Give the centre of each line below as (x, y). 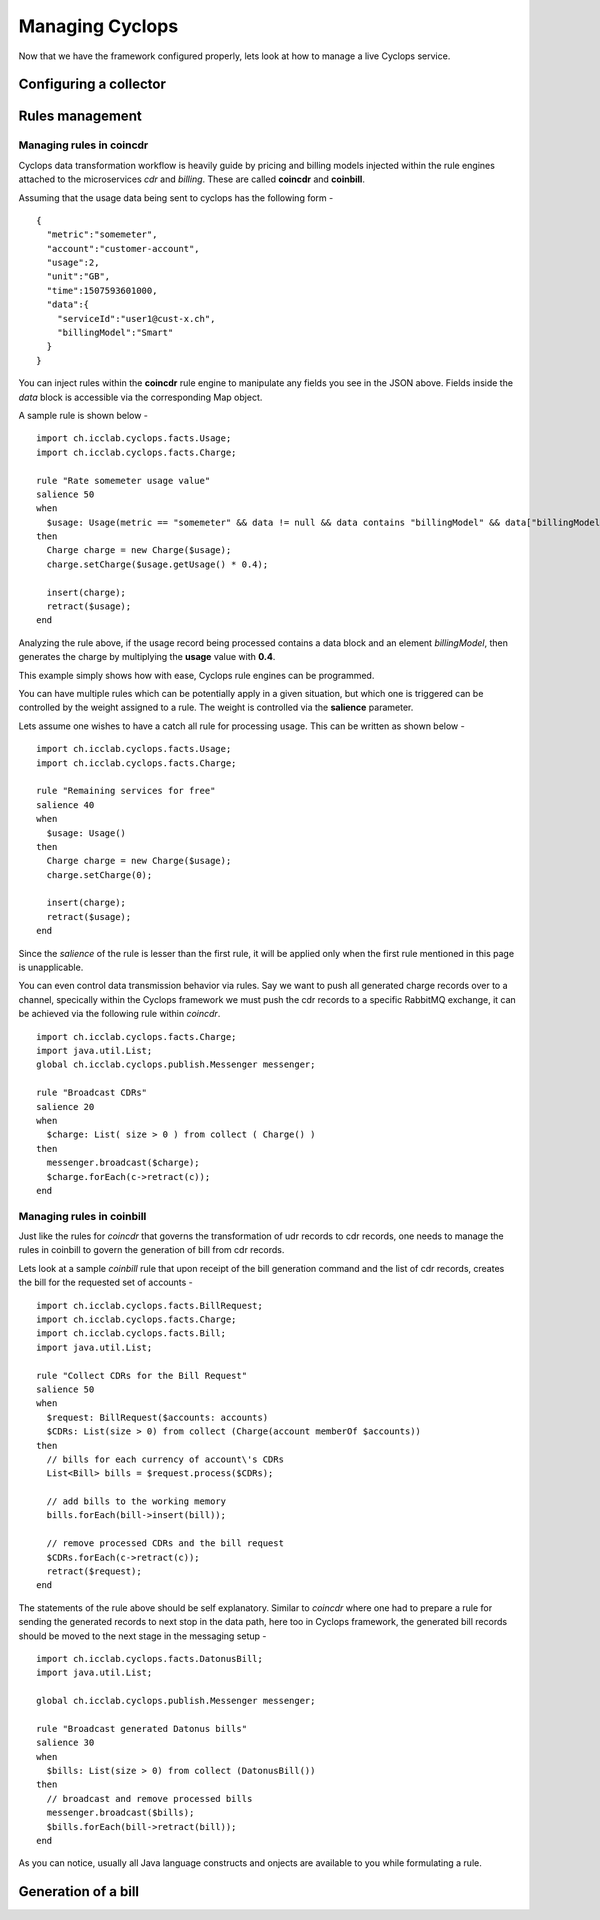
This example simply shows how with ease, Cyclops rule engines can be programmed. (196, 675)
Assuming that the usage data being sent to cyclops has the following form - (176, 197)
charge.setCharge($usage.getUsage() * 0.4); (157, 564)
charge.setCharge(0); (99, 874)
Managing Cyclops (98, 26)
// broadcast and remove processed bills (149, 1798)
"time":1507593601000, (102, 290)
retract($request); (94, 1571)
